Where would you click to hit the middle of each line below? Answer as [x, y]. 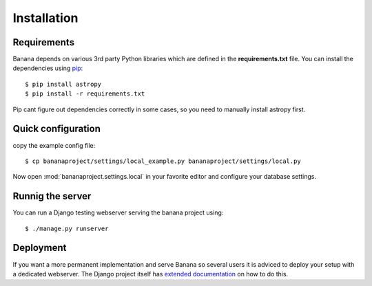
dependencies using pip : [48, 68]
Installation [45, 18]
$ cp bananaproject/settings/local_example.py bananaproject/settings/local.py [163, 161]
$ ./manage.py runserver [67, 228]
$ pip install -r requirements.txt [85, 94]
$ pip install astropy [63, 84]
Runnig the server [52, 196]
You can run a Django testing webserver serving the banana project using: [118, 212]
